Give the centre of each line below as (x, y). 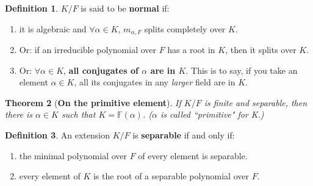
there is (19, 114)
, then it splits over (261, 50)
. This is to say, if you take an (242, 70)
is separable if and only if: (184, 135)
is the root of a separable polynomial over (171, 176)
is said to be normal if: (125, 8)
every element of (50, 176)
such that (78, 114)
